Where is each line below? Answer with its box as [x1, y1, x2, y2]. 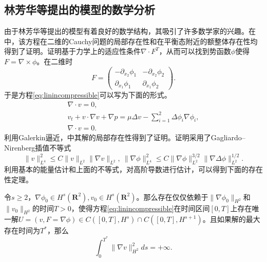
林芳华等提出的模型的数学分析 [4, 2, 155, 17]
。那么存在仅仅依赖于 [136, 191, 208, 202]
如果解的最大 [217, 214, 260, 224]
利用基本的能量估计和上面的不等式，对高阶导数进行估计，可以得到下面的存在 [4, 164, 263, 175]
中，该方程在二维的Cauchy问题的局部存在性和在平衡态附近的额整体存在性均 [4, 35, 258, 46]
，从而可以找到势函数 [159, 46, 231, 57]
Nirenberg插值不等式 [4, 142, 71, 153]
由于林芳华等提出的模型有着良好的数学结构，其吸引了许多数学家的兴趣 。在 [4, 26, 256, 36]
